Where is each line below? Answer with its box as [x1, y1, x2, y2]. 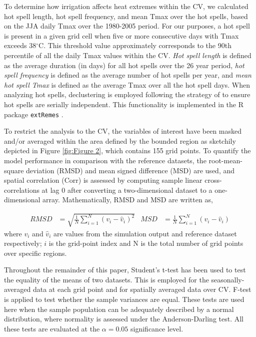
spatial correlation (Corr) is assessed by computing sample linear [4, 175, 202, 185]
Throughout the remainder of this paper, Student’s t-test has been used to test [4, 264, 246, 275]
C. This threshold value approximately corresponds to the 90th [38, 40, 231, 51]
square [4, 165, 24, 175]
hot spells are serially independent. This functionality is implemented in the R [4, 99, 244, 109]
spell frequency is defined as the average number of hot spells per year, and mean [4, 70, 251, 80]
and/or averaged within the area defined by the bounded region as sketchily [4, 135, 236, 146]
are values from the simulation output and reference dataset [53, 228, 237, 238]
